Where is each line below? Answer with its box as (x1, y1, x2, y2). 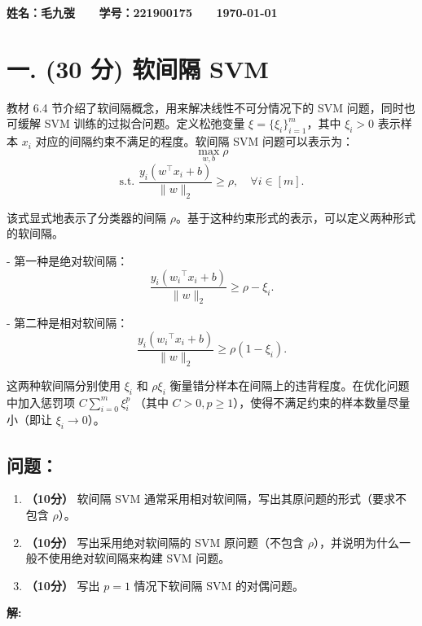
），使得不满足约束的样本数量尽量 (233, 393, 411, 410)
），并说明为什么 (313, 533, 399, 550)
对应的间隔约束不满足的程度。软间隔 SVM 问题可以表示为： (35, 133, 354, 150)
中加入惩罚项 (7, 393, 75, 410)
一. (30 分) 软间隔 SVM (7, 51, 269, 85)
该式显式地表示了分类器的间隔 (7, 208, 166, 225)
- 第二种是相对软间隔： (7, 314, 129, 331)
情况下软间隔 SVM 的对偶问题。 (134, 576, 305, 593)
